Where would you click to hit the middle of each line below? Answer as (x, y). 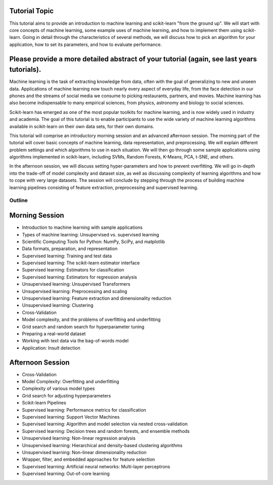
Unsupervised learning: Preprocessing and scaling (75, 291)
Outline (18, 200)
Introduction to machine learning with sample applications (82, 227)
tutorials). (25, 70)
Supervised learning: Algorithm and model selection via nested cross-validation (105, 424)
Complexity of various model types (58, 389)
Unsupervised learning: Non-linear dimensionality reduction (84, 452)
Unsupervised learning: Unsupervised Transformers (76, 284)
